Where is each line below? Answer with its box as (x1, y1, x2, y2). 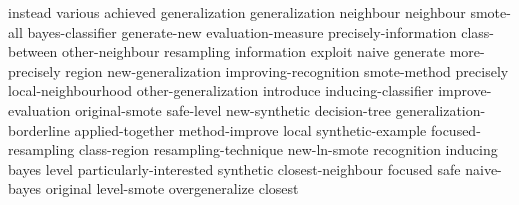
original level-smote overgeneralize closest (45, 178, 299, 199)
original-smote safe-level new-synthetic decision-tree (75, 99, 392, 120)
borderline (8, 119, 70, 140)
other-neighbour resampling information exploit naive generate (62, 41, 446, 62)
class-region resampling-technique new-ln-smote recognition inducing (78, 139, 498, 160)
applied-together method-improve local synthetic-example (74, 119, 427, 140)
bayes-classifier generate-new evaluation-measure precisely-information (27, 21, 457, 42)
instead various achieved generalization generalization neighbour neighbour (8, 2, 466, 22)
